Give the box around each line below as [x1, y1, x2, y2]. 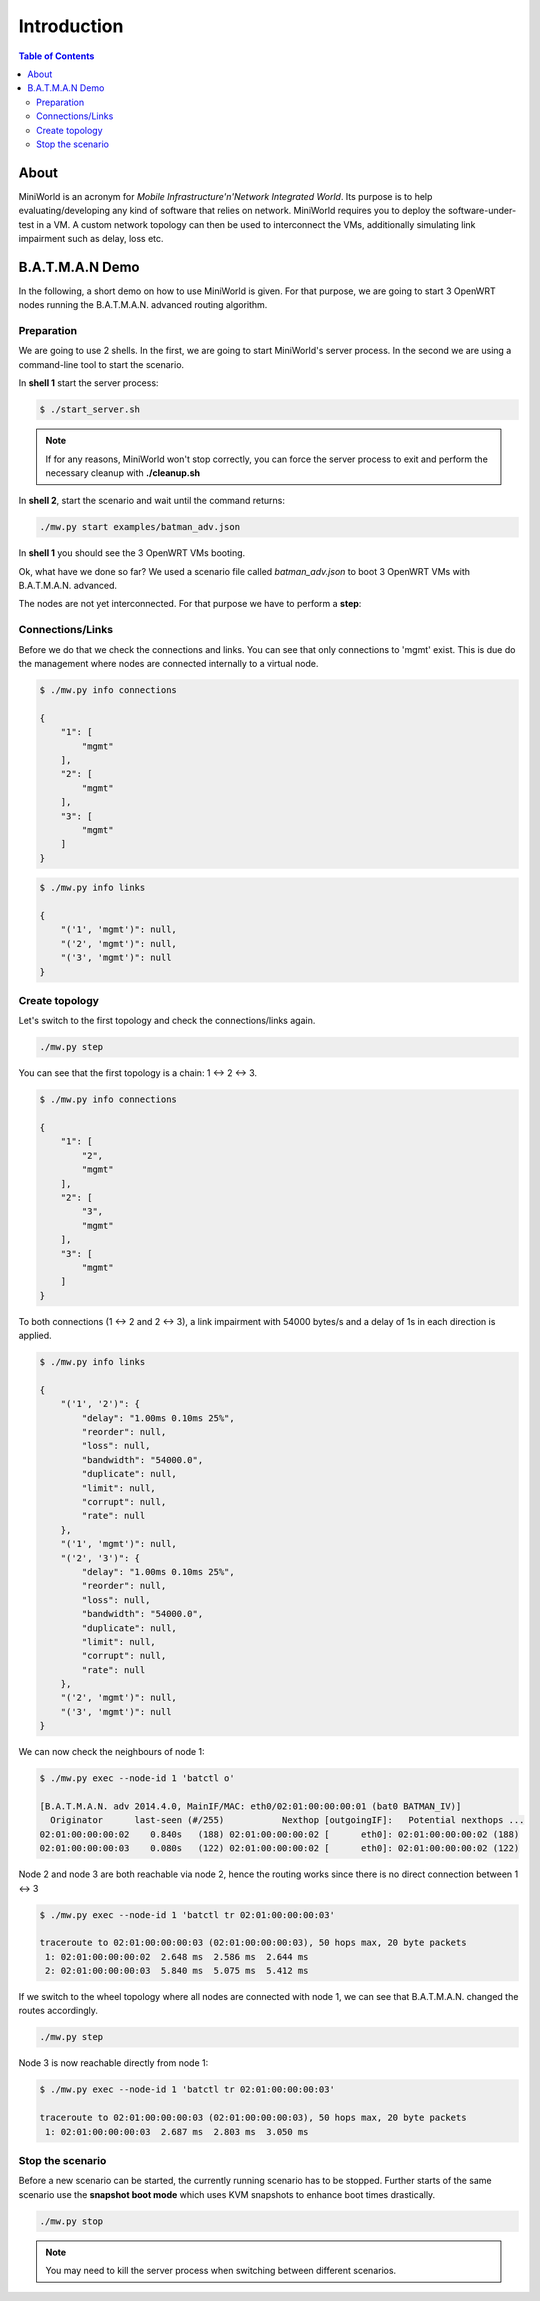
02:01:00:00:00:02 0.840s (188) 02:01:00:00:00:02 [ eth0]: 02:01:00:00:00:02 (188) [39, 1828, 520, 1840]
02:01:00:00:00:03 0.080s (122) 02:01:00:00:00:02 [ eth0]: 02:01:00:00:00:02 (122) [39, 1843, 520, 1854]
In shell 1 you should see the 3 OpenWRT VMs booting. [18, 547, 246, 559]
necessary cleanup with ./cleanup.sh [45, 466, 201, 479]
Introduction [18, 15, 124, 37]
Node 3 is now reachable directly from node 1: [18, 2057, 209, 2069]
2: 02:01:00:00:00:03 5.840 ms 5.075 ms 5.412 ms [45, 1965, 309, 1977]
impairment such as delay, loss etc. [18, 232, 164, 244]
